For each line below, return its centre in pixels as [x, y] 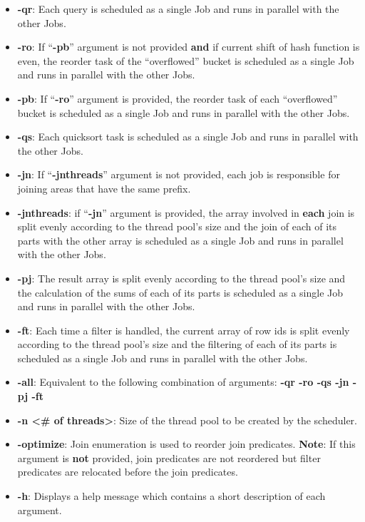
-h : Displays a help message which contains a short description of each [171, 496]
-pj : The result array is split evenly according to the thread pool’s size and [181, 278]
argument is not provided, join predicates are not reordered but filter [169, 457]
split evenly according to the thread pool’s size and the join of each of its [177, 226]
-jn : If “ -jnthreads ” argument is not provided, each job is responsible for [179, 174]
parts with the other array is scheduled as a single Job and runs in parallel [180, 240]
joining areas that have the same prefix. [104, 188]
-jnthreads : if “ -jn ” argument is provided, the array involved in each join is [186, 212]
